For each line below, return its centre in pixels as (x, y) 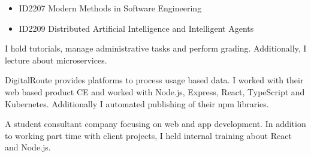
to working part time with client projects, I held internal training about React (148, 135)
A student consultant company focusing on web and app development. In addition (155, 124)
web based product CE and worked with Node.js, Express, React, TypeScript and (155, 91)
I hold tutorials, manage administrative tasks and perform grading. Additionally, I (156, 48)
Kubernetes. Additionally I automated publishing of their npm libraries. (137, 103)
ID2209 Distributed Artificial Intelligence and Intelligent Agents (136, 28)
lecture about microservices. (56, 60)
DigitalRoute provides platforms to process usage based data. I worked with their (154, 80)
